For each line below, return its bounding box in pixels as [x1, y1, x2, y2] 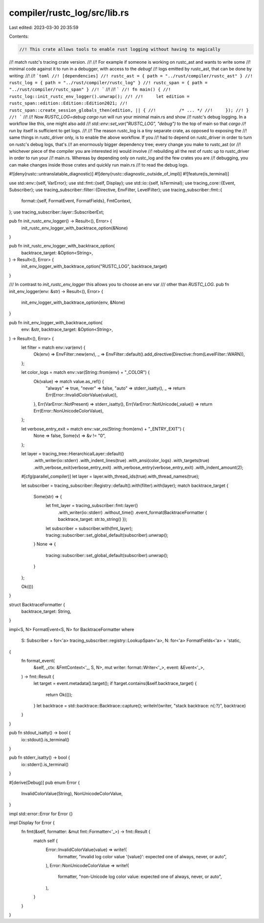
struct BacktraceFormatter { [9, 602, 66, 607]
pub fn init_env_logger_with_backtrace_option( [9, 319, 103, 325]
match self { [33, 838, 58, 844]
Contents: [9, 33, 29, 39]
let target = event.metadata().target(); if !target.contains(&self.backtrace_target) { [33, 680, 197, 686]
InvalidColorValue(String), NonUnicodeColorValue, [21, 790, 123, 796]
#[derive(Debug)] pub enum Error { [9, 779, 80, 785]
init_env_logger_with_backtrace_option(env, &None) [21, 299, 126, 306]
